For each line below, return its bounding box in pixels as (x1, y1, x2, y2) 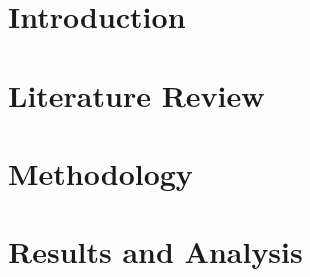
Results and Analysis (8, 231, 303, 272)
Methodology (8, 152, 193, 193)
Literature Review (8, 74, 265, 115)
